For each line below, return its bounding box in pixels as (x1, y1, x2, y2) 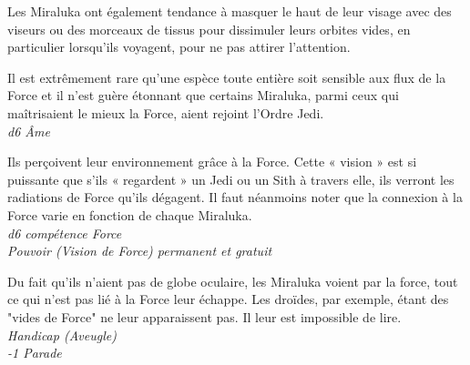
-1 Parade (7, 343, 62, 362)
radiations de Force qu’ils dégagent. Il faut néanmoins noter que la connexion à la (7, 188, 463, 207)
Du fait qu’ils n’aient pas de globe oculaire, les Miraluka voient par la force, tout (7, 271, 458, 290)
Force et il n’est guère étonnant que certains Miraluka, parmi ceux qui (7, 86, 399, 105)
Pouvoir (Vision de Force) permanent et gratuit (7, 241, 272, 260)
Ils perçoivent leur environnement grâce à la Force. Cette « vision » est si (7, 152, 417, 171)
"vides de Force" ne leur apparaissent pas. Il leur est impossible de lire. (7, 307, 402, 326)
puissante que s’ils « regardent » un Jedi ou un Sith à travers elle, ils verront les (7, 169, 455, 188)
